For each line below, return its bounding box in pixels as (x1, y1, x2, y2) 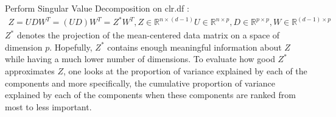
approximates (5, 64, 55, 77)
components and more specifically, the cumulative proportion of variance (5, 76, 276, 89)
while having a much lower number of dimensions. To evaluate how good (5, 52, 275, 65)
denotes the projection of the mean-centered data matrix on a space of (16, 29, 280, 41)
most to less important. (5, 100, 92, 113)
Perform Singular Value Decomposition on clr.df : (5, 2, 189, 14)
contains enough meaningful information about (107, 40, 282, 53)
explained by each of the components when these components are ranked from (5, 88, 296, 101)
